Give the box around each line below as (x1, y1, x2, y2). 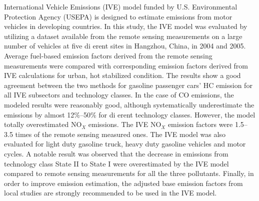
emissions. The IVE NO (88, 119, 161, 129)
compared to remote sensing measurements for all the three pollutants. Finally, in (4, 168, 254, 178)
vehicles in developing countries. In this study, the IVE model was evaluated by (4, 21, 247, 31)
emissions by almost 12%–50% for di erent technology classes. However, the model (4, 109, 255, 119)
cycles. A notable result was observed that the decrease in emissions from (4, 148, 228, 158)
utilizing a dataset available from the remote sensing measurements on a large (4, 30, 242, 41)
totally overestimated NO (4, 119, 82, 129)
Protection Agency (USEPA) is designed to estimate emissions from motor (4, 11, 232, 21)
